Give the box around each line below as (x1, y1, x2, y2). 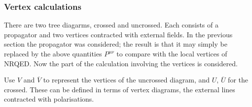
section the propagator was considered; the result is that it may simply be (4, 39, 227, 49)
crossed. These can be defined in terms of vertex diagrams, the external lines (4, 84, 235, 94)
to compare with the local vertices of (116, 49, 227, 58)
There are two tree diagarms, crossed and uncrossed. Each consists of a (4, 20, 218, 30)
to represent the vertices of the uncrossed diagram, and (43, 75, 210, 85)
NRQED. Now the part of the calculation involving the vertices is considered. (4, 58, 238, 68)
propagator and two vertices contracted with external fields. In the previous (4, 29, 233, 39)
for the (228, 75, 248, 85)
